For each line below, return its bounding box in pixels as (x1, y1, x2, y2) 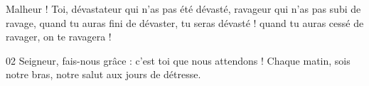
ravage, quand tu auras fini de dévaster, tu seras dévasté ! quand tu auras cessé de (6, 15, 364, 30)
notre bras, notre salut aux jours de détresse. (6, 67, 201, 82)
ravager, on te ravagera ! (6, 29, 112, 44)
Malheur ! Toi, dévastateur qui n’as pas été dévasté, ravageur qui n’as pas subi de (6, 1, 361, 16)
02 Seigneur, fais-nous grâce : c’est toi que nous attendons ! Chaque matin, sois (6, 53, 351, 68)
